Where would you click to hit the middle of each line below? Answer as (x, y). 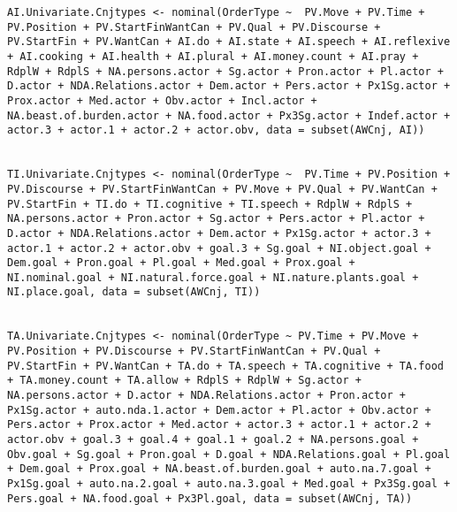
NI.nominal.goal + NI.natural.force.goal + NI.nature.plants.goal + (213, 277)
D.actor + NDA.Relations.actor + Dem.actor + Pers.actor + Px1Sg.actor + (229, 86)
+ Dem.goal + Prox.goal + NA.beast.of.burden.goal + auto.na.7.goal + (219, 469)
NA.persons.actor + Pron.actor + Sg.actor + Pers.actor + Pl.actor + (216, 219)
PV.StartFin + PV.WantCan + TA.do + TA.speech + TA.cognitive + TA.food (225, 366)
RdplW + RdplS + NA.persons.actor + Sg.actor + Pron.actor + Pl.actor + (225, 71)
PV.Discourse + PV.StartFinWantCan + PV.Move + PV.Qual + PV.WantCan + (222, 189)
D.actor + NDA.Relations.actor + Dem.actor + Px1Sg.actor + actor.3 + (219, 233)
